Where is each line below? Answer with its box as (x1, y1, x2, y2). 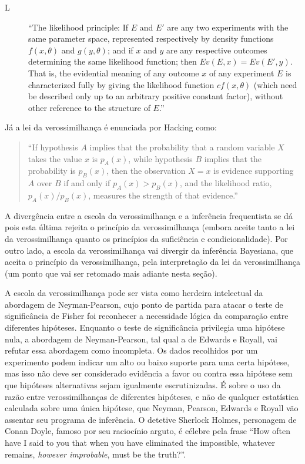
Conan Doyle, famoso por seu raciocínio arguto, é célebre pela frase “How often (5, 425, 290, 437)
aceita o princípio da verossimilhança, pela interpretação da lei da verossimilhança (5, 255, 300, 268)
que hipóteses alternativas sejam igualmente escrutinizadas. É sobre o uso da (5, 379, 281, 391)
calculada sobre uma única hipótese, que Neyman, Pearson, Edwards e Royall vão (5, 402, 299, 414)
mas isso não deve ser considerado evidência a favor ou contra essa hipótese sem (5, 367, 293, 379)
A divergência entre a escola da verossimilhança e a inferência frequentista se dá (5, 209, 293, 221)
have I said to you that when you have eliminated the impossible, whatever (5, 436, 275, 448)
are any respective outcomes (166, 43, 267, 56)
